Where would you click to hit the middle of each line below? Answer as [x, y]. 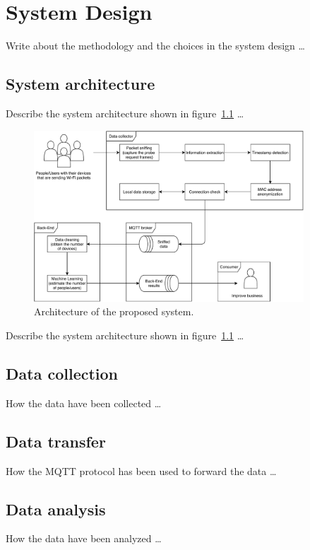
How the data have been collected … [84, 403]
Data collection [62, 373]
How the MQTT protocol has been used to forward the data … [141, 470]
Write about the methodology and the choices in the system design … [155, 46]
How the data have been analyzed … [84, 538]
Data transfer [56, 441]
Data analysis [56, 509]
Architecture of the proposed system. [114, 311]
